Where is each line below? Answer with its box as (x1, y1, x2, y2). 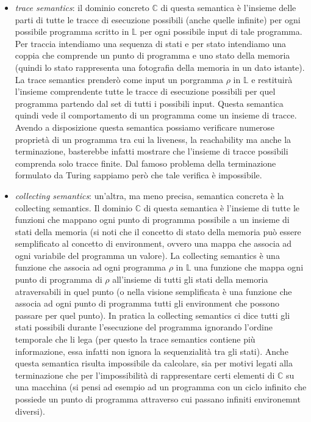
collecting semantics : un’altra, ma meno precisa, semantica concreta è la (15, 189, 284, 202)
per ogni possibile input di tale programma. (140, 25, 302, 38)
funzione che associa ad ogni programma (15, 261, 166, 274)
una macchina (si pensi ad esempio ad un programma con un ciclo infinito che (15, 380, 307, 393)
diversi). (15, 404, 45, 417)
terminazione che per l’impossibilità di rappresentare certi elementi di (15, 368, 275, 381)
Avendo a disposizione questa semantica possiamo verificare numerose (15, 120, 275, 133)
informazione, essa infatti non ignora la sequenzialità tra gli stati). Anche (15, 344, 288, 357)
